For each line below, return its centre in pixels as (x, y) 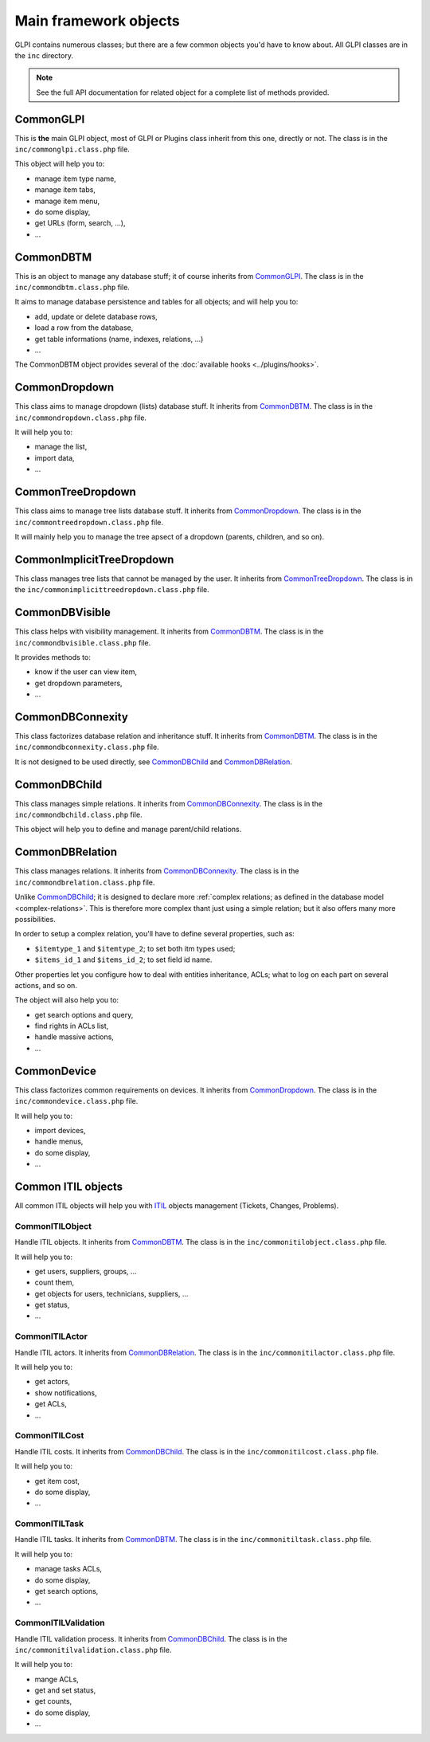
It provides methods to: (53, 657)
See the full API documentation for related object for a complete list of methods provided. (183, 92)
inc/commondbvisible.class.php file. (83, 642)
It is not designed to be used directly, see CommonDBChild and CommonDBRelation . (153, 762)
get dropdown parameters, (78, 683)
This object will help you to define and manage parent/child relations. (128, 830)
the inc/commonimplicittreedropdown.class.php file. (112, 590)
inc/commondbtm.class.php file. (72, 288)
